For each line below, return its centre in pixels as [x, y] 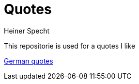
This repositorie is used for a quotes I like [70, 46]
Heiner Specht [27, 31]
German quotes [29, 61]
